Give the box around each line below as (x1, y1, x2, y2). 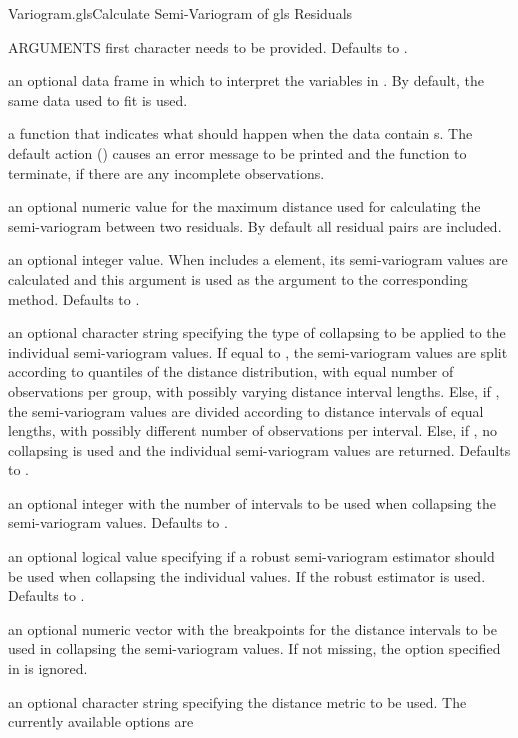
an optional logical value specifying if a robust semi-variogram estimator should (8, 546, 495, 567)
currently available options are (8, 711, 194, 732)
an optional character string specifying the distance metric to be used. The (8, 691, 467, 712)
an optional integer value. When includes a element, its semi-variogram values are (8, 249, 508, 270)
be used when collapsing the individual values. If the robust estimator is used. (8, 565, 486, 586)
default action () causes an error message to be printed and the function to (8, 142, 467, 163)
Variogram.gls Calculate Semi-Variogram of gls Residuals (8, 3, 353, 23)
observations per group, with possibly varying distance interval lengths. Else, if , (8, 380, 500, 401)
